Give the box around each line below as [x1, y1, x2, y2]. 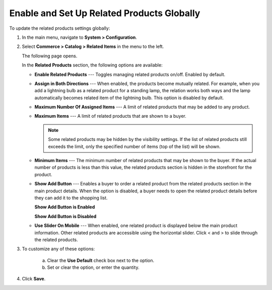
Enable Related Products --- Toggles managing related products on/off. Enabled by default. [34, 71, 226, 78]
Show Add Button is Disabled [34, 213, 97, 219]
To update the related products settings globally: [9, 25, 110, 31]
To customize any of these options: [22, 246, 95, 252]
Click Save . [22, 276, 46, 282]
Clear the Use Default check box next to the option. [47, 257, 155, 263]
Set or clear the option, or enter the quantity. [47, 264, 140, 270]
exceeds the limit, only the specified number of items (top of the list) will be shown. [48, 143, 221, 150]
